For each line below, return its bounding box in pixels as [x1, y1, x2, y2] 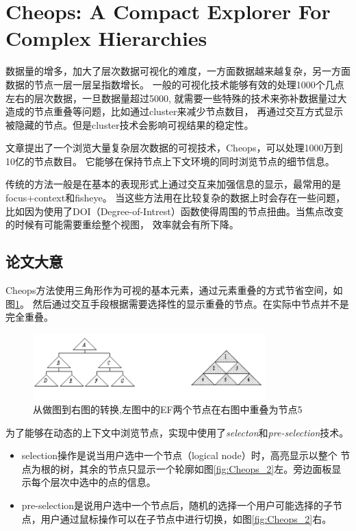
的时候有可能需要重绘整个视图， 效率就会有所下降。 [5, 217, 239, 232]
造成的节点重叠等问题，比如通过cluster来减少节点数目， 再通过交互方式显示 [5, 104, 344, 119]
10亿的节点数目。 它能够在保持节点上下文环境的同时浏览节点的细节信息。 [5, 153, 335, 168]
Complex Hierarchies [5, 24, 207, 52]
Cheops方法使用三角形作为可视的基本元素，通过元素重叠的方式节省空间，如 [5, 283, 343, 297]
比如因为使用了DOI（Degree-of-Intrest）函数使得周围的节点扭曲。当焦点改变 [5, 203, 344, 218]
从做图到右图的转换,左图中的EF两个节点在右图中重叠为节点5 [33, 402, 303, 417]
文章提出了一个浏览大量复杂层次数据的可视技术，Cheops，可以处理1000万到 [5, 140, 343, 155]
